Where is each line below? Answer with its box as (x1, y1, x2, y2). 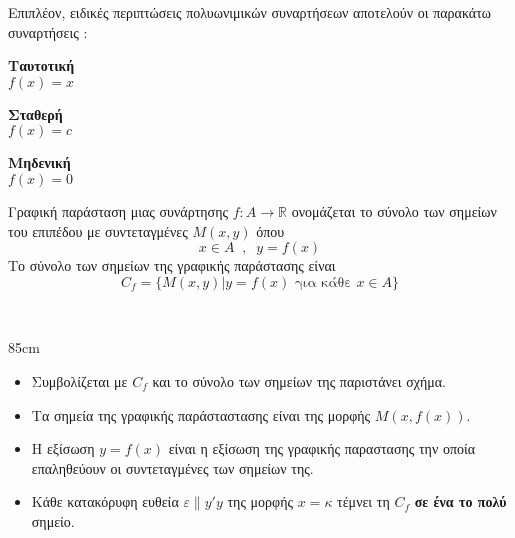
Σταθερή (8, 103, 63, 124)
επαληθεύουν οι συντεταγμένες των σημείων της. (31, 457, 314, 478)
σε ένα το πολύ (414, 491, 507, 512)
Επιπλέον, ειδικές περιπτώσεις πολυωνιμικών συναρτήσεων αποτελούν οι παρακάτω (8, 2, 491, 22)
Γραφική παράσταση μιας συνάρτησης (8, 200, 229, 221)
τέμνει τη (337, 491, 390, 512)
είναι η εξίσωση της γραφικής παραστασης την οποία (168, 438, 476, 459)
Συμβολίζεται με (31, 370, 128, 391)
